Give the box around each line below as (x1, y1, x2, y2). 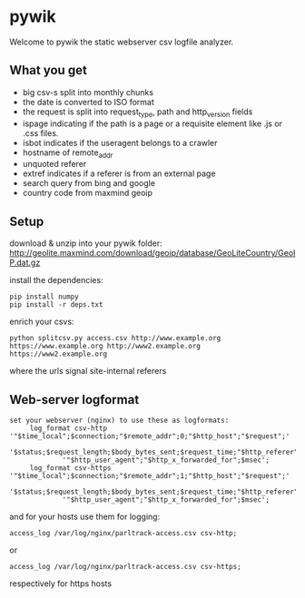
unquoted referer (22, 159, 87, 170)
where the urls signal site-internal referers (9, 366, 167, 377)
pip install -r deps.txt (9, 300, 103, 309)
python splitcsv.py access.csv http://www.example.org (9, 334, 221, 343)
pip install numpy (9, 292, 79, 301)
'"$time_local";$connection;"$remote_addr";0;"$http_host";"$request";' (9, 431, 290, 441)
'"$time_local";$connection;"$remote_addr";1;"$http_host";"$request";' (9, 471, 290, 480)
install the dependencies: (9, 275, 103, 286)
